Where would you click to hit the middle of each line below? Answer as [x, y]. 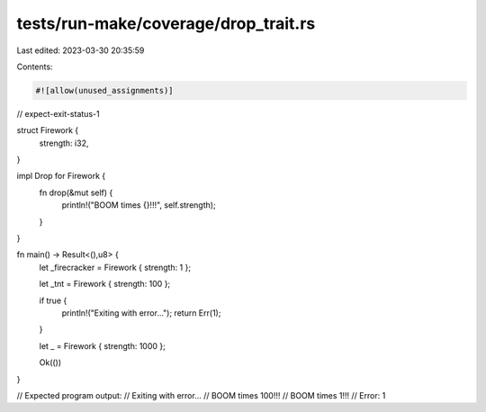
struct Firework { [48, 130]
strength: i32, [64, 143]
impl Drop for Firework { [61, 176]
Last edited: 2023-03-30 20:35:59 [81, 50]
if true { [53, 300]
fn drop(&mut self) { [76, 193]
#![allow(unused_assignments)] [105, 90]
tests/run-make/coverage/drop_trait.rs [166, 23]
